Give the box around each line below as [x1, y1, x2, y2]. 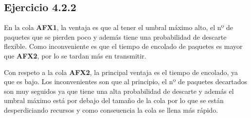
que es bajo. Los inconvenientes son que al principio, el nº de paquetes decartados [4, 76, 248, 87]
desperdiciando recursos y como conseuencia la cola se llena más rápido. [4, 104, 218, 115]
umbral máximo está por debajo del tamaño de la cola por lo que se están [4, 95, 224, 105]
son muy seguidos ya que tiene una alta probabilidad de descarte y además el [4, 86, 234, 96]
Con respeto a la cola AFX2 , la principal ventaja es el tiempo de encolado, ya [4, 67, 238, 77]
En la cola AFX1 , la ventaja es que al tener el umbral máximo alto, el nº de [4, 22, 233, 32]
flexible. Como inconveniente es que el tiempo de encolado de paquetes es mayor [4, 41, 243, 51]
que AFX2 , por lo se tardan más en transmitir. [4, 50, 146, 60]
